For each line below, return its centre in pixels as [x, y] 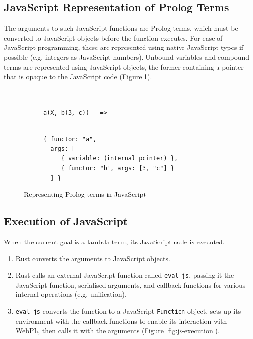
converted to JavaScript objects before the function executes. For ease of [113, 37]
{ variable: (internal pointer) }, [119, 159]
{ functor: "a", [70, 139]
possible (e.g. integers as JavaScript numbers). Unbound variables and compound [127, 57]
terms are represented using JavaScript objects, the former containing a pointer [124, 67]
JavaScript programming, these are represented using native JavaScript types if [124, 47]
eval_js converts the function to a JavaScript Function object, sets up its [128, 311]
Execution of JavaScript [66, 221]
